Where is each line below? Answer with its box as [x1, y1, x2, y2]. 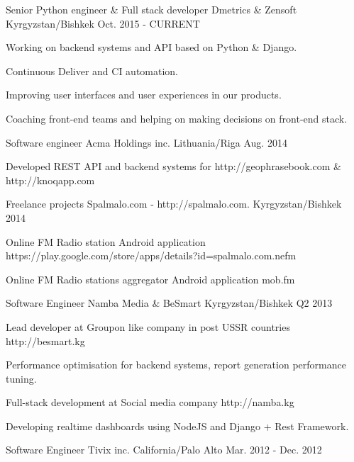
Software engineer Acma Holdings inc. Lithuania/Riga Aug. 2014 [6, 135, 287, 150]
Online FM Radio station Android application [6, 234, 206, 249]
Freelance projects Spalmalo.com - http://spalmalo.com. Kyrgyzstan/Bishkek [6, 196, 342, 211]
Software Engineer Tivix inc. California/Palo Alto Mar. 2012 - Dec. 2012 [6, 442, 322, 457]
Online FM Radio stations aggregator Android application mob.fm [6, 271, 295, 286]
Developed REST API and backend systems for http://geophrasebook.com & [6, 159, 341, 174]
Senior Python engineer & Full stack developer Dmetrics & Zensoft [6, 2, 297, 16]
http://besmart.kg [6, 333, 85, 348]
